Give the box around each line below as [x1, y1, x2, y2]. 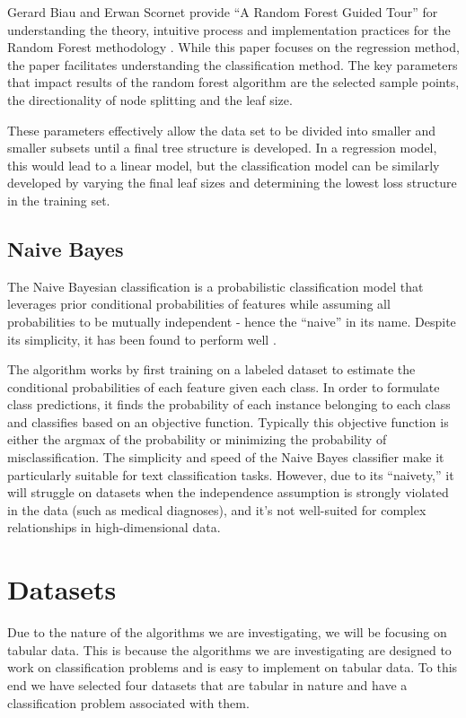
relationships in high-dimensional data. [7, 518, 221, 537]
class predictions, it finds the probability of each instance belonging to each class [7, 395, 451, 414]
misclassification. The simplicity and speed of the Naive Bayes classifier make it [7, 448, 444, 467]
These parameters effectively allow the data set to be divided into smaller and [7, 120, 436, 139]
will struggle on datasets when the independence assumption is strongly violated [7, 483, 449, 502]
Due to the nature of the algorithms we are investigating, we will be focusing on [7, 623, 447, 642]
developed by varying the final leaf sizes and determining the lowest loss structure [7, 173, 457, 192]
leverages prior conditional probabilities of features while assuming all [7, 294, 391, 313]
